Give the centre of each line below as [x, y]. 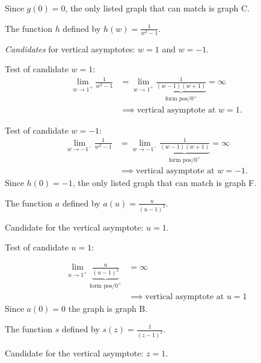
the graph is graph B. [108, 309]
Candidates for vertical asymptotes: [70, 48]
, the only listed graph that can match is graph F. [164, 183]
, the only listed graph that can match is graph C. [158, 8]
